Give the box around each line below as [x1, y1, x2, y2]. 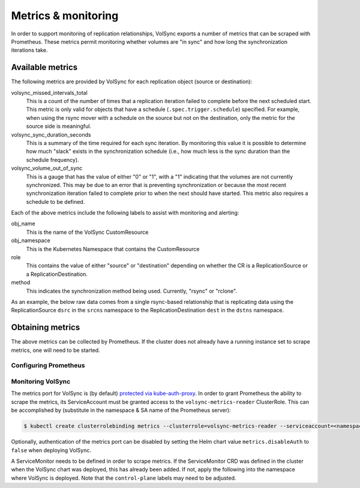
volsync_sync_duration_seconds [11, 131, 91, 138]
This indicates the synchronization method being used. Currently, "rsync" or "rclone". [26, 287, 237, 294]
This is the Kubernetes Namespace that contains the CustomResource [26, 245, 200, 252]
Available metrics [11, 62, 78, 73]
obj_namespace [11, 237, 50, 244]
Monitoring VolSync [11, 378, 71, 386]
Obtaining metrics [11, 323, 80, 333]
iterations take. [11, 47, 48, 54]
